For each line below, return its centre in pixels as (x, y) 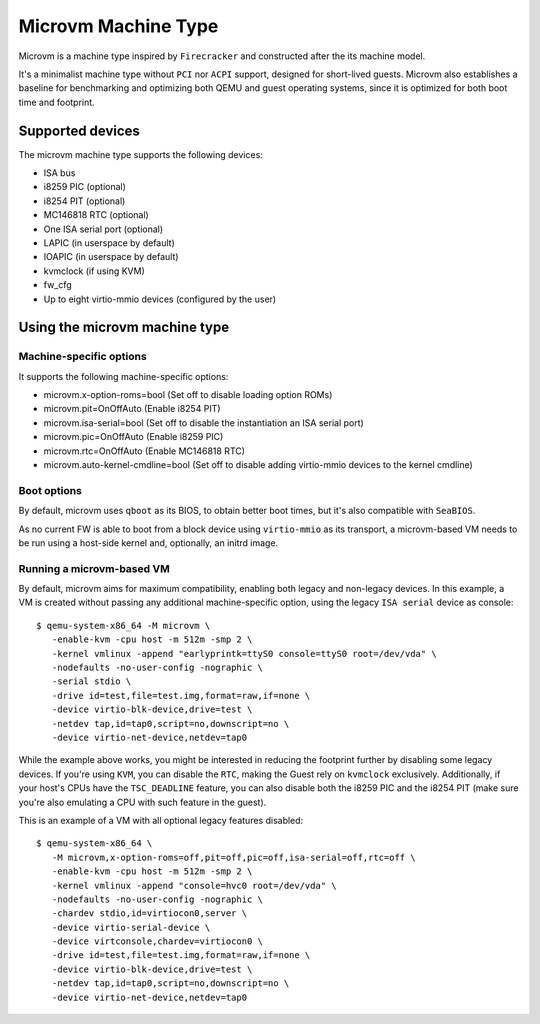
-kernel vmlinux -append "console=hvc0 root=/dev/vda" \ (194, 885)
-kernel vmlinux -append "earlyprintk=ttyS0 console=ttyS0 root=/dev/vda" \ (244, 653)
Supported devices (79, 130)
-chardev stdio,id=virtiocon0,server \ (149, 913)
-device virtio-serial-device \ (131, 927)
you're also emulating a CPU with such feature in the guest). (142, 802)
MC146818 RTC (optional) (96, 215)
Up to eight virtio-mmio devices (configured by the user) (160, 299)
